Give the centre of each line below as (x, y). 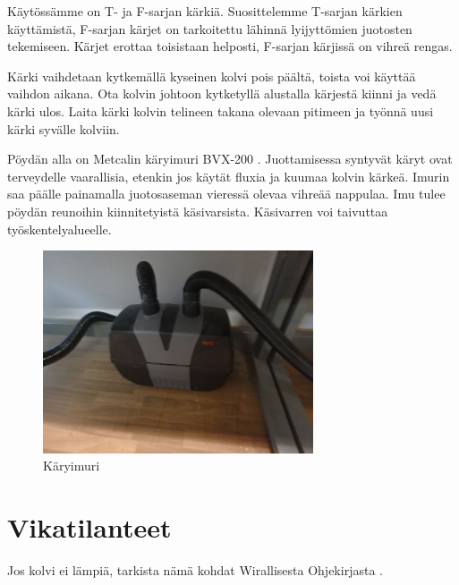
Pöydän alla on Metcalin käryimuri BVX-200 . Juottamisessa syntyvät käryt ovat (230, 159)
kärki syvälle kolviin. (64, 128)
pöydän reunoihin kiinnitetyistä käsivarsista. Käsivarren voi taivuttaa (198, 211)
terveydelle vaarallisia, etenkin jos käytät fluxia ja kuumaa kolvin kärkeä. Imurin (229, 176)
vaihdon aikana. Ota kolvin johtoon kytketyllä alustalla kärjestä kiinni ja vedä (222, 93)
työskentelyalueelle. (59, 229)
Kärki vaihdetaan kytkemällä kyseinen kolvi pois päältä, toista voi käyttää (212, 76)
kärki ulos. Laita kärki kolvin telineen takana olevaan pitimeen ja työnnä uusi (221, 110)
